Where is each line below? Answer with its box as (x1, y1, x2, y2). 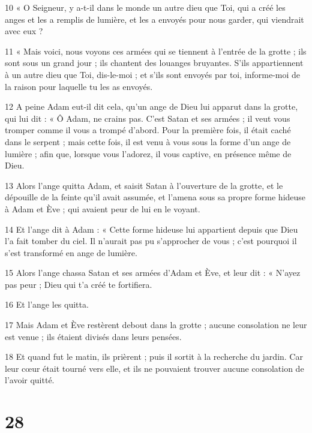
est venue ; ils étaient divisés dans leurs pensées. (5, 330, 182, 342)
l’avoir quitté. (5, 374, 55, 386)
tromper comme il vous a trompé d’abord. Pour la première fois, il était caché (5, 124, 291, 136)
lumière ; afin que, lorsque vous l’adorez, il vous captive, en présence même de (5, 147, 292, 160)
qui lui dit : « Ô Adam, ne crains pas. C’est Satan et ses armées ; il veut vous (5, 112, 290, 124)
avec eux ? (5, 25, 43, 37)
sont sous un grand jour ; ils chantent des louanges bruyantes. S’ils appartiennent (5, 56, 304, 69)
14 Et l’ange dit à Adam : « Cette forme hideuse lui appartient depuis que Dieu (5, 222, 298, 235)
